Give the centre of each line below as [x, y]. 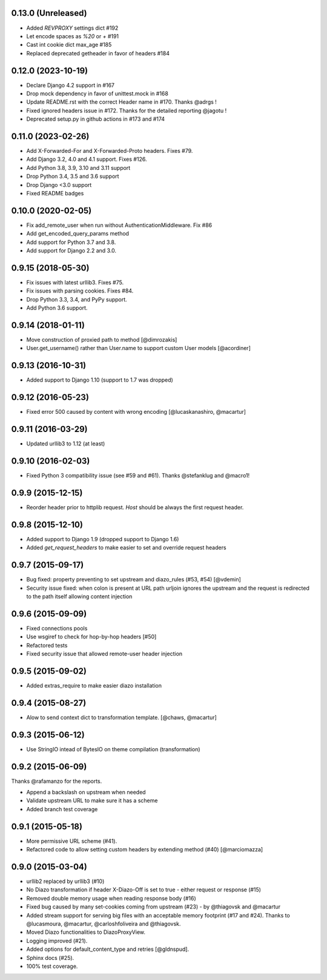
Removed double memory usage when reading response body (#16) [111, 898]
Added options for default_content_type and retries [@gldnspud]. [108, 949]
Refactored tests [47, 645]
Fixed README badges [55, 194]
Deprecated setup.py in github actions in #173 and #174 [96, 119]
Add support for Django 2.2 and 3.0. [71, 251]
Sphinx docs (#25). [50, 958]
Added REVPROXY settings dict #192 [72, 28]
